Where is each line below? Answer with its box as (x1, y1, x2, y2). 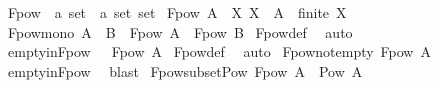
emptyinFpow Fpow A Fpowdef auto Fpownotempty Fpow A (7, 41, 431, 62)
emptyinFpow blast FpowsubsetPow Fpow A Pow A (7, 60, 363, 81)
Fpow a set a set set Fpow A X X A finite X (7, 2, 347, 22)
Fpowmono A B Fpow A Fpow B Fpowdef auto (7, 21, 353, 42)
